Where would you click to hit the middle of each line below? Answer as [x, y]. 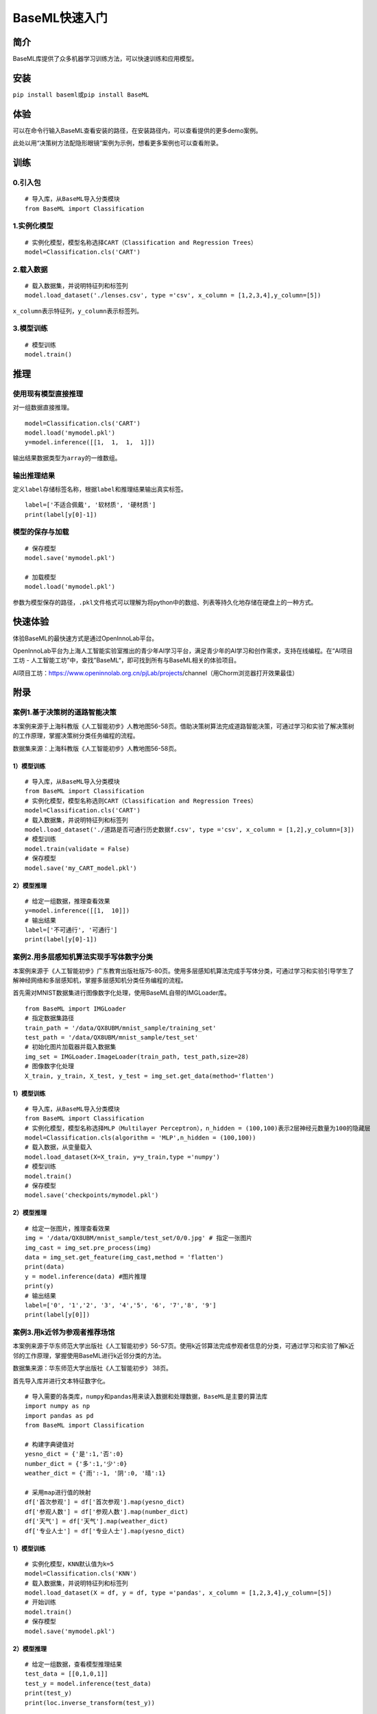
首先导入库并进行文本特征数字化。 [61, 1381]
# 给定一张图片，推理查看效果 [68, 1228]
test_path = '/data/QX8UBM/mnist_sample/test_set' [112, 1037]
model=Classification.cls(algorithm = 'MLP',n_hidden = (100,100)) [141, 1138]
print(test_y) [48, 1693]
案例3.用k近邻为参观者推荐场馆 [64, 1332]
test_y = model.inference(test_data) [88, 1683]
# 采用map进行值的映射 [58, 1492]
